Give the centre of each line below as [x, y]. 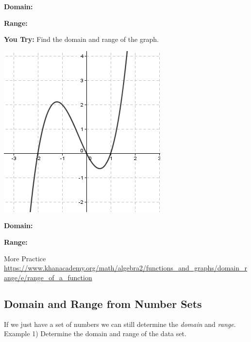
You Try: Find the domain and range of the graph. [81, 39]
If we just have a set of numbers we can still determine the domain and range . [120, 324]
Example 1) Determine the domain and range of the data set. [95, 333]
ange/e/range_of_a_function [48, 277]
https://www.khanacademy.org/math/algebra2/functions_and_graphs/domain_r [125, 268]
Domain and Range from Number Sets [103, 303]
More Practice [25, 258]
